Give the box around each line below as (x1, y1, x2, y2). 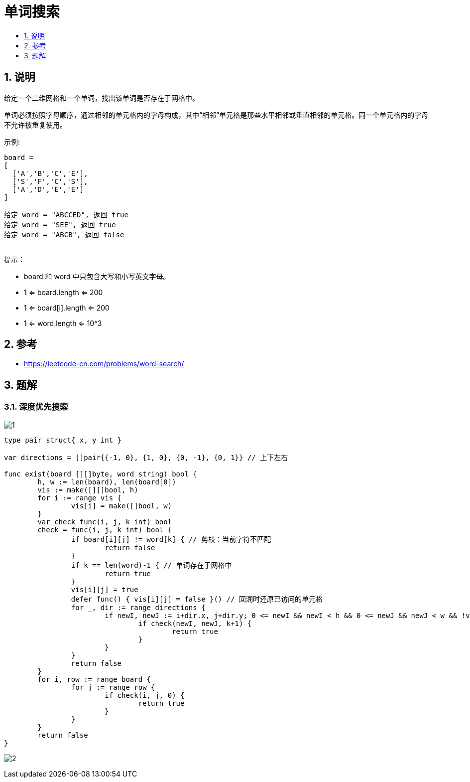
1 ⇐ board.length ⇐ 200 (24, 288, 103, 297)
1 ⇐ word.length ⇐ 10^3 (24, 318, 102, 327)
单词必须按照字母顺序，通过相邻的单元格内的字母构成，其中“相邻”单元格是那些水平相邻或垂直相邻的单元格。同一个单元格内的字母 (4, 110, 429, 119)
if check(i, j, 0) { (105, 691, 185, 699)
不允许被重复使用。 (4, 120, 67, 129)
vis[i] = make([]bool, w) (71, 501, 172, 510)
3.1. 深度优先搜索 (4, 402, 68, 412)
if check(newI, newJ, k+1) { (138, 619, 252, 627)
